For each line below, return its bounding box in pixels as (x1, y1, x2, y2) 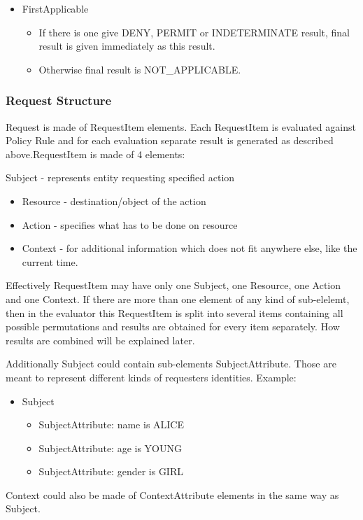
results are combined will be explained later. (6, 332, 195, 347)
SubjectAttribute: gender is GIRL (38, 464, 183, 479)
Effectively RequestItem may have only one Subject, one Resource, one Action (6, 278, 341, 293)
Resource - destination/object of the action (22, 193, 206, 208)
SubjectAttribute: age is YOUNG (38, 440, 182, 455)
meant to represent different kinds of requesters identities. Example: (6, 370, 297, 384)
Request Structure (6, 92, 112, 109)
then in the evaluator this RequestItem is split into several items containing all (6, 305, 343, 320)
